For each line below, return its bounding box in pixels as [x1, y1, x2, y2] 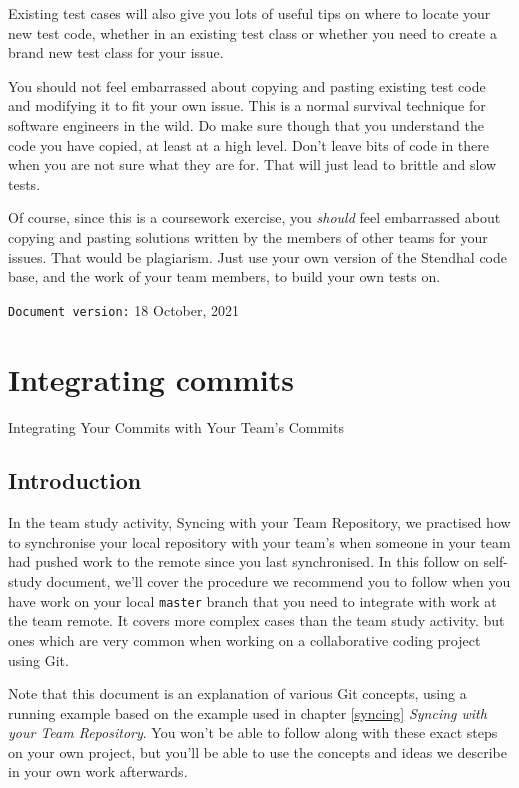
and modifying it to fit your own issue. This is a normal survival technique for [8, 95, 486, 116]
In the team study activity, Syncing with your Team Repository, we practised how [8, 512, 511, 533]
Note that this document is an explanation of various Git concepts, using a [8, 683, 467, 704]
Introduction [8, 465, 142, 496]
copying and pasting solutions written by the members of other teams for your [8, 226, 488, 247]
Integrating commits [8, 358, 294, 399]
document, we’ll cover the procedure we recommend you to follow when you [46, 571, 511, 592]
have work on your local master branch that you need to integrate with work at [8, 590, 497, 611]
